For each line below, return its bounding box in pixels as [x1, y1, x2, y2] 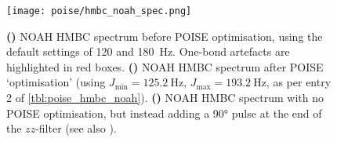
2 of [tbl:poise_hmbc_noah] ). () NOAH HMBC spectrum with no [6, 89, 324, 106]
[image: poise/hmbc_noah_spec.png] [6, 5, 192, 16]
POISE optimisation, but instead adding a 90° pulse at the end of [6, 104, 322, 121]
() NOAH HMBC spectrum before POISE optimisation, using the [6, 27, 323, 44]
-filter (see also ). [35, 120, 117, 137]
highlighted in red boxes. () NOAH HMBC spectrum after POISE [6, 58, 324, 75]
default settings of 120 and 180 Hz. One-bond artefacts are [6, 43, 290, 60]
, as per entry [266, 74, 332, 90]
